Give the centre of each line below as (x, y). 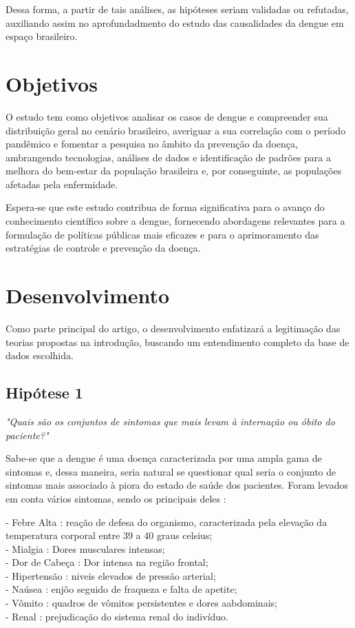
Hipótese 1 (44, 393)
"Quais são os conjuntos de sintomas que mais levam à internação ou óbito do (170, 421)
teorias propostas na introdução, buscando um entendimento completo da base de (177, 342)
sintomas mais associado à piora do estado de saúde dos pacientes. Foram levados (177, 485)
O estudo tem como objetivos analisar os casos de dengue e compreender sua (167, 116)
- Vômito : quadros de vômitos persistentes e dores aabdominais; (141, 603)
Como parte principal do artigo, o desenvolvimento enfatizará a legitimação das (173, 328)
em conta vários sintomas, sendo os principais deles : (116, 498)
